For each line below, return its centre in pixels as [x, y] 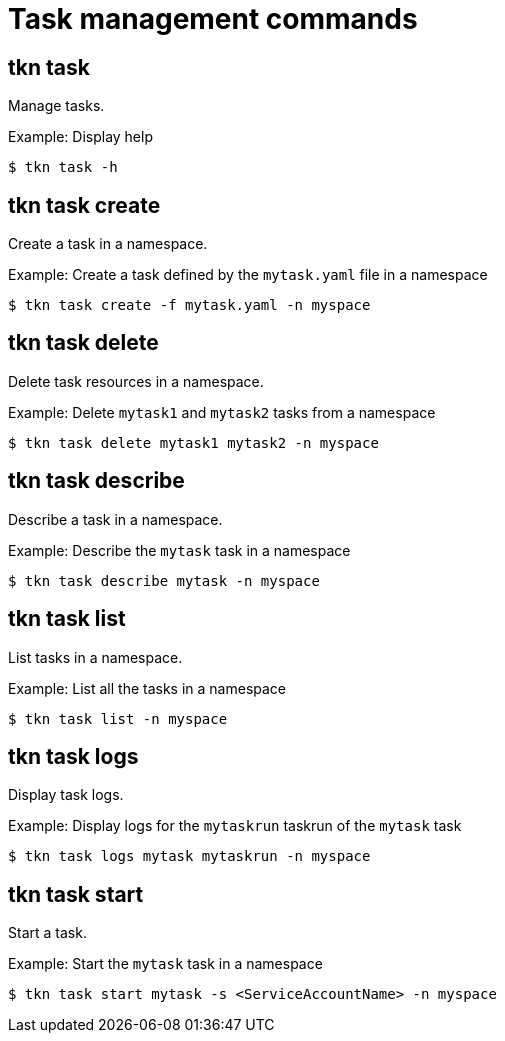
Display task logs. [66, 795]
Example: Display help [80, 137]
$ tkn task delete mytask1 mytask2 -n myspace [193, 442]
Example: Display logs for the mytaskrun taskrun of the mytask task [235, 826]
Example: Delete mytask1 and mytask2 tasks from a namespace [222, 412]
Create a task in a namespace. [108, 244]
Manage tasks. [56, 106]
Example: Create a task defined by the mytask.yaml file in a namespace [248, 275]
